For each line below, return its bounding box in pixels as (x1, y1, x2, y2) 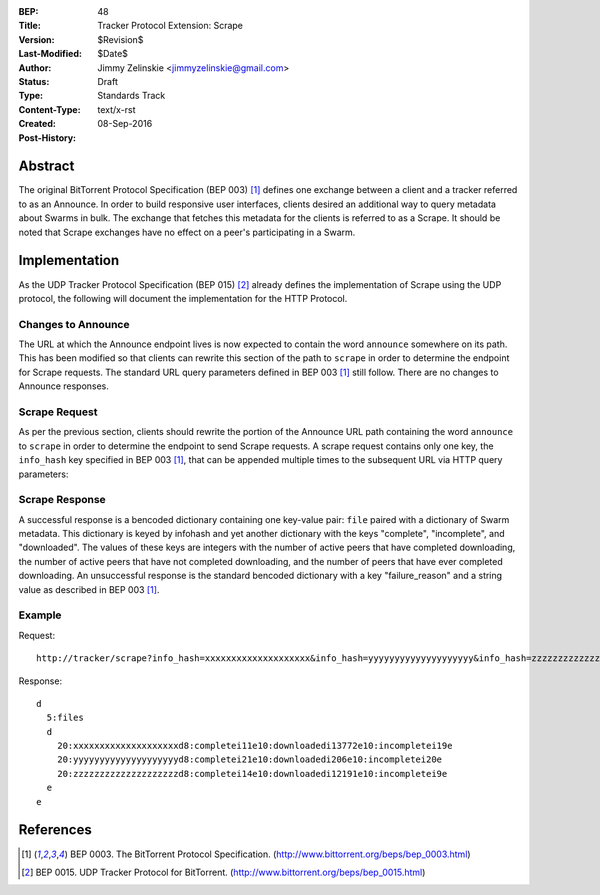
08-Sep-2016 (97, 118, 153, 130)
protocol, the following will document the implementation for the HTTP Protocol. (18, 292, 348, 304)
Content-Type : (18, 103, 81, 115)
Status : (18, 75, 50, 87)
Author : (18, 61, 52, 74)
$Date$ (97, 48, 129, 60)
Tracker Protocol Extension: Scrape (97, 20, 244, 32)
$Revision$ (97, 33, 144, 45)
